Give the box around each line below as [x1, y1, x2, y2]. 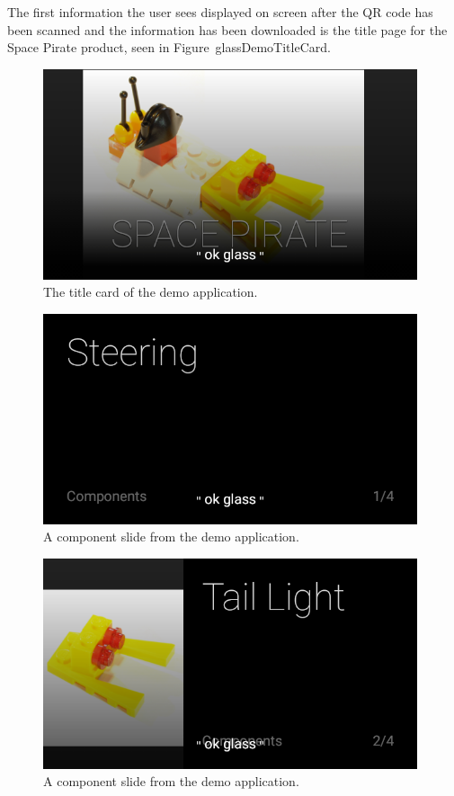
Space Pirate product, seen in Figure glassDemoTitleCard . [7, 38, 331, 57]
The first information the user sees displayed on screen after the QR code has [7, 3, 433, 21]
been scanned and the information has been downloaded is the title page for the [7, 20, 448, 39]
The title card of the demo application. [43, 282, 258, 301]
